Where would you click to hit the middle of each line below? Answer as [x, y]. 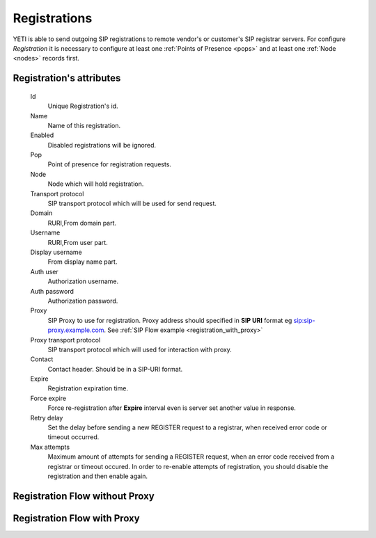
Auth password [52, 291]
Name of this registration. [84, 125]
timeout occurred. [73, 437]
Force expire [48, 398]
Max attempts [50, 447]
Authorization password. [83, 301]
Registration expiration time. [88, 388]
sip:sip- [304, 320]
